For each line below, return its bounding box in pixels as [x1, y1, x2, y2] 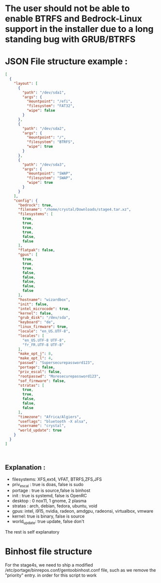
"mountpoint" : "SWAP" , [26, 171, 73, 176]
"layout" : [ [14, 81, 38, 86]
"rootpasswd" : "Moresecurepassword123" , [17, 374, 101, 378]
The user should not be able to [5, 3, 130, 14]
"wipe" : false [26, 108, 55, 113]
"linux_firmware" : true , [17, 324, 68, 330]
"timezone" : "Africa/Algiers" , [17, 414, 81, 419]
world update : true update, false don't [12, 519, 84, 526]
